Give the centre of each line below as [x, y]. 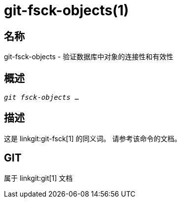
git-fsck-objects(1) [67, 10]
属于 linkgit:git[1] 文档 [38, 178]
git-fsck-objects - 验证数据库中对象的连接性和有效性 [89, 57]
